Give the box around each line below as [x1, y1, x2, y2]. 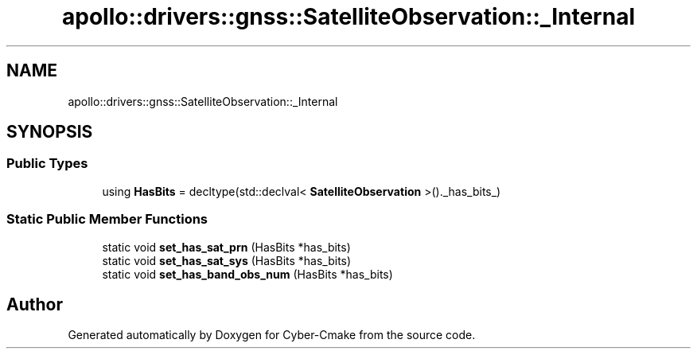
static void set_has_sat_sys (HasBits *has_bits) [102, 253, 352, 267]
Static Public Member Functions [6, 211, 208, 228]
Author [6, 294, 63, 314]
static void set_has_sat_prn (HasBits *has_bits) [102, 240, 351, 254]
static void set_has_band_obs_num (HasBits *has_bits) [102, 267, 393, 281]
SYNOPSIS [6, 122, 93, 142]
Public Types [6, 155, 88, 172]
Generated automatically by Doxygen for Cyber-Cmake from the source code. [68, 328, 476, 342]
